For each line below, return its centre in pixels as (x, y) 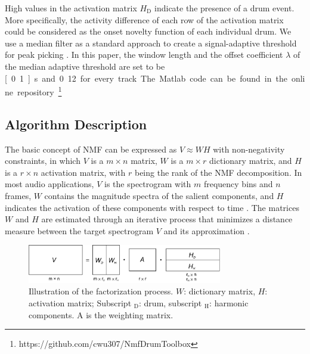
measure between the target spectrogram (79, 230)
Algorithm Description (76, 124)
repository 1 (39, 91)
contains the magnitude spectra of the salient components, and (159, 195)
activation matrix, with (83, 172)
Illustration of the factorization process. (101, 291)
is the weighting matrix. (130, 314)
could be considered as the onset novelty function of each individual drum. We (148, 31)
